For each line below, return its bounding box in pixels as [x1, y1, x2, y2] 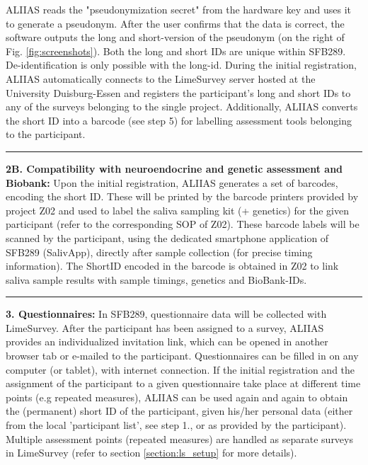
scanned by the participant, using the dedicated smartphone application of [6, 230, 329, 245]
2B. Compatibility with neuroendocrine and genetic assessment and [6, 161, 343, 176]
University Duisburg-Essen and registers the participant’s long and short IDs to [6, 85, 351, 100]
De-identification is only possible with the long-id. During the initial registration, [6, 57, 357, 72]
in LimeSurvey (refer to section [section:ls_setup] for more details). [6, 445, 297, 460]
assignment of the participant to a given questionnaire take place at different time [6, 376, 361, 391]
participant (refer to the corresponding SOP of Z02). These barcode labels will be [6, 217, 360, 231]
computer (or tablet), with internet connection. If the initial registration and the [6, 362, 355, 377]
